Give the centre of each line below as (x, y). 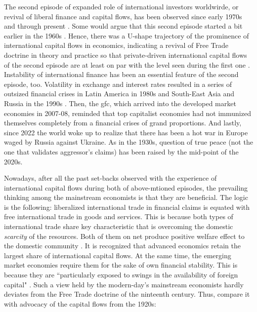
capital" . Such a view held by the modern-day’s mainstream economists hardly (124, 284)
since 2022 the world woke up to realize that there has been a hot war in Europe (126, 132)
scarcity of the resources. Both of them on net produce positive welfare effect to (124, 236)
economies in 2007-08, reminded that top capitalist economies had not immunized (128, 113)
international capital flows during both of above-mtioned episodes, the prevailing (126, 187)
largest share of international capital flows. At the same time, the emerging (118, 255)
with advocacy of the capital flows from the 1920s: (80, 303)
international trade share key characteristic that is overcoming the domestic (119, 226)
